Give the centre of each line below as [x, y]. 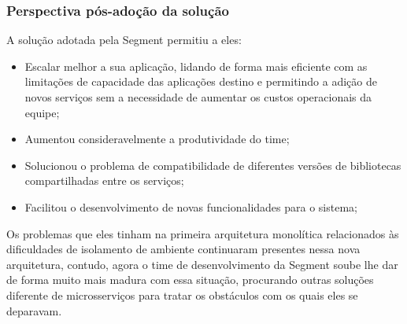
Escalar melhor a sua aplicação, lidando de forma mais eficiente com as [196, 66]
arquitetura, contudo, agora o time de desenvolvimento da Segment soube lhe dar [202, 264]
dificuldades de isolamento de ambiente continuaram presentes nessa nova [183, 249]
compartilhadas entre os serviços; [104, 180]
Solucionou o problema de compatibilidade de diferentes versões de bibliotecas [213, 165]
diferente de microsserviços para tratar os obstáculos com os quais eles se [182, 295]
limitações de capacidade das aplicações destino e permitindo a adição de [201, 81]
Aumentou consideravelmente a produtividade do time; [157, 139]
